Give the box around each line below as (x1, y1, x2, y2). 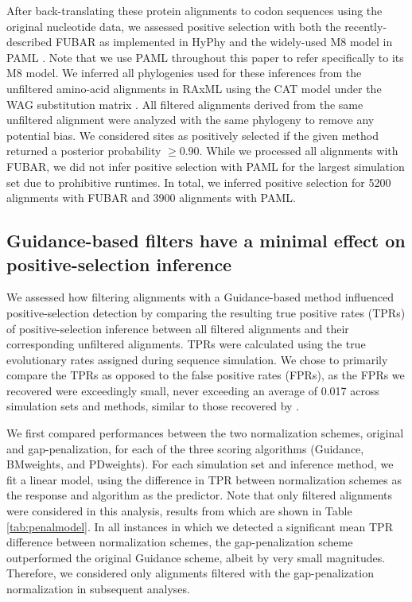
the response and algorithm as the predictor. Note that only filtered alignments (6, 487, 393, 503)
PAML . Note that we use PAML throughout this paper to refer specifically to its (6, 49, 404, 65)
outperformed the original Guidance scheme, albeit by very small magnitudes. (6, 549, 386, 565)
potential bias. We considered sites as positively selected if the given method (6, 126, 379, 143)
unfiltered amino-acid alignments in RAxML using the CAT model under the (6, 80, 382, 96)
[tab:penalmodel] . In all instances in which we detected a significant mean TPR (6, 518, 393, 534)
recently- (344, 17, 387, 34)
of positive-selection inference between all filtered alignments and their (6, 320, 349, 336)
